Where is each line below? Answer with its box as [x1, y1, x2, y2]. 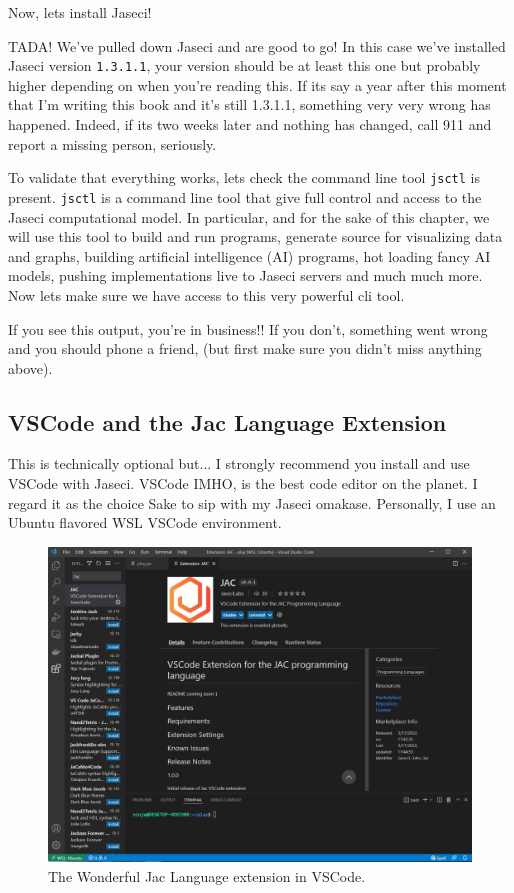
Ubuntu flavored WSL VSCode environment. [8, 512, 282, 533]
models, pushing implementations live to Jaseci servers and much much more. [8, 265, 483, 286]
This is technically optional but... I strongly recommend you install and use [8, 453, 470, 474]
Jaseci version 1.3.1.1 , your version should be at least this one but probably [8, 55, 481, 76]
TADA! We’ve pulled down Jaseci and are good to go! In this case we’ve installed [8, 35, 506, 56]
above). [8, 357, 53, 378]
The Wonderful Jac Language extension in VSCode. [48, 865, 366, 886]
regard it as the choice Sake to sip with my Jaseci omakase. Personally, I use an [8, 492, 496, 513]
